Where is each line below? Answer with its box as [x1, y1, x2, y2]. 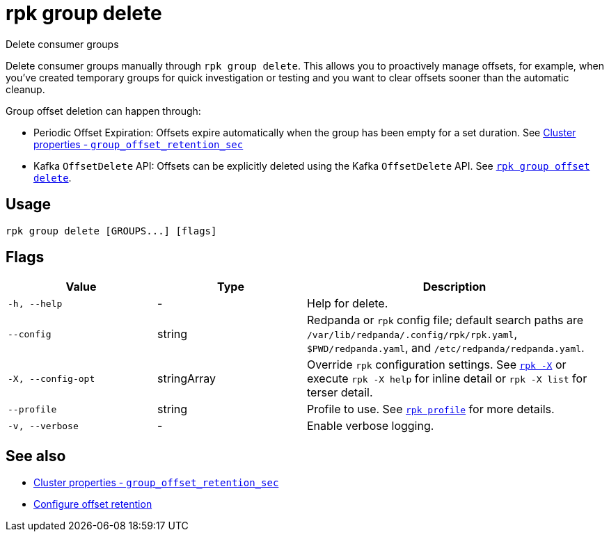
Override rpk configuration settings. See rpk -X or [307, 358, 567, 372]
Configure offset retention [33, 498, 152, 511]
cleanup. [6, 83, 45, 95]
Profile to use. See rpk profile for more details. [307, 402, 555, 417]
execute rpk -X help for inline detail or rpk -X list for [307, 371, 587, 386]
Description [422, 280, 487, 294]
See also [6, 447, 66, 465]
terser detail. [307, 385, 373, 400]
